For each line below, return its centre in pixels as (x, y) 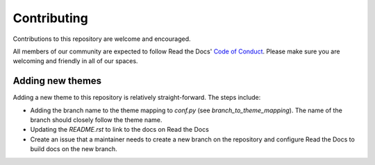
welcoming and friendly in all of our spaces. (75, 61)
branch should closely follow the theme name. (96, 120)
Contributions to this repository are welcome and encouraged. (102, 39)
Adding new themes (57, 81)
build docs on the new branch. (74, 149)
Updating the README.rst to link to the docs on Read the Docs (120, 130)
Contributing (50, 18)
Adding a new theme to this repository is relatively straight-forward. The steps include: (137, 98)
